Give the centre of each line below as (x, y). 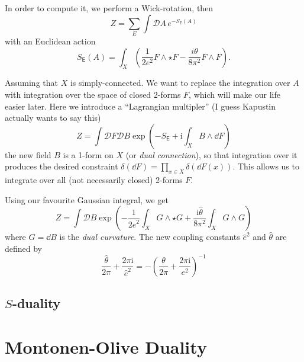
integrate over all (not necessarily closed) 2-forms (94, 180)
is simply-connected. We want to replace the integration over (180, 83)
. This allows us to (266, 166)
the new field (28, 154)
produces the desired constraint (62, 166)
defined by (24, 248)
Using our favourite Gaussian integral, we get (87, 199)
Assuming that (31, 83)
